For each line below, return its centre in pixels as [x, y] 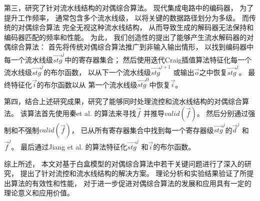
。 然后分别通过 [222, 113]
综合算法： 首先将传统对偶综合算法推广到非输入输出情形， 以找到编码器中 [132, 47]
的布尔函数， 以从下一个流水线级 [97, 72]
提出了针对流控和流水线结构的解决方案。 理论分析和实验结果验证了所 [133, 173]
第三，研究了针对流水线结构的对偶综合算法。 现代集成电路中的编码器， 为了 [129, 7]
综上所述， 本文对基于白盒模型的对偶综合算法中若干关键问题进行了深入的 [124, 163]
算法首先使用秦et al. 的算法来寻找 [82, 113]
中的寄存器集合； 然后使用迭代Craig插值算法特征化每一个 [158, 59]
